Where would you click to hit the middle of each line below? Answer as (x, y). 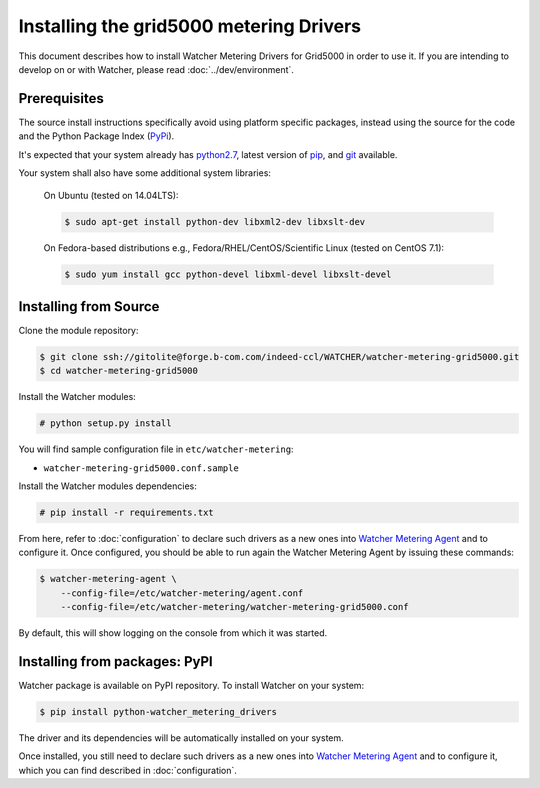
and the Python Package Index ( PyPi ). (96, 136)
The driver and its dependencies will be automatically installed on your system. (181, 737)
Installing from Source (89, 306)
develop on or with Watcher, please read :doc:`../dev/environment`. (156, 69)
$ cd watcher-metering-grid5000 (119, 371)
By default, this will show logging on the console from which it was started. (173, 633)
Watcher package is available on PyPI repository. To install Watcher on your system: (191, 685)
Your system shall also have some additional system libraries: (145, 173)
